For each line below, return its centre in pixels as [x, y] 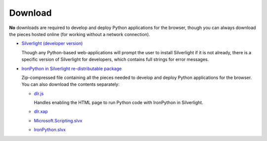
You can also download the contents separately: [70, 84]
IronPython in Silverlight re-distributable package [72, 69]
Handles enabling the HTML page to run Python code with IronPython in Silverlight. [119, 103]
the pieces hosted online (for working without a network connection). [80, 34]
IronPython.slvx [50, 130]
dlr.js [39, 93]
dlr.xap [41, 111]
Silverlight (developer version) [52, 43]
